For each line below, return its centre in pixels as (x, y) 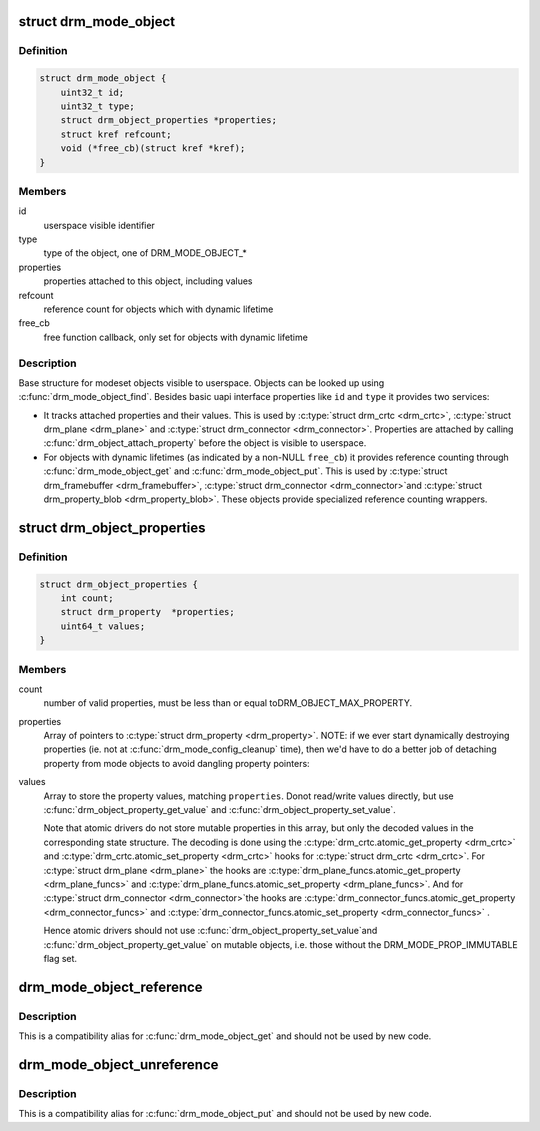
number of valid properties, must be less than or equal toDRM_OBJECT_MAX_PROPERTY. (228, 703)
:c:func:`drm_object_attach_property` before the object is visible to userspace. (205, 443)
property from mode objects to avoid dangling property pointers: (176, 763)
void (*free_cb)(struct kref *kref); (153, 148)
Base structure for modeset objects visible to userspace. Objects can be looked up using (201, 382)
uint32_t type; (97, 106)
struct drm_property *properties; (147, 612)
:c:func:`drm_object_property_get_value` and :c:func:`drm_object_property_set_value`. (220, 810)
